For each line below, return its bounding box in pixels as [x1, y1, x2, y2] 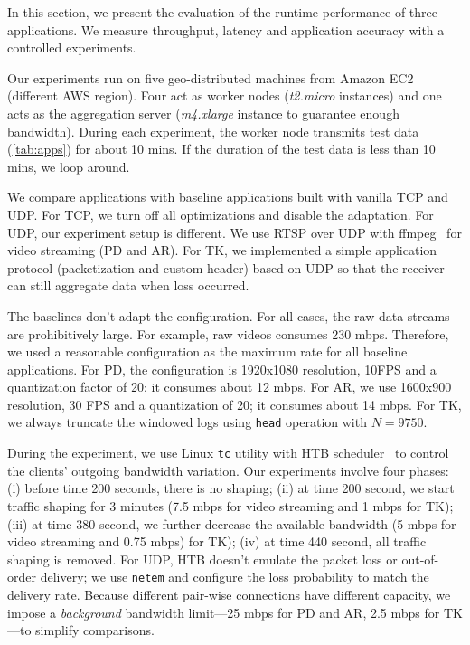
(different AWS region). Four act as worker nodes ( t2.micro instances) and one [7, 86, 442, 105]
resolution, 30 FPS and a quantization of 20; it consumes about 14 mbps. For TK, [7, 394, 462, 413]
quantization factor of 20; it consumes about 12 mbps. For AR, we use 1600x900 [7, 377, 452, 396]
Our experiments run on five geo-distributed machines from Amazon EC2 [7, 68, 414, 87]
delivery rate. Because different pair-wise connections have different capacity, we [7, 585, 451, 603]
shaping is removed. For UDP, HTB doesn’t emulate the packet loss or [7, 549, 398, 568]
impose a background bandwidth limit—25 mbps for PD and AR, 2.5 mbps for [7, 602, 440, 621]
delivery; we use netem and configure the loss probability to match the [40, 567, 429, 586]
